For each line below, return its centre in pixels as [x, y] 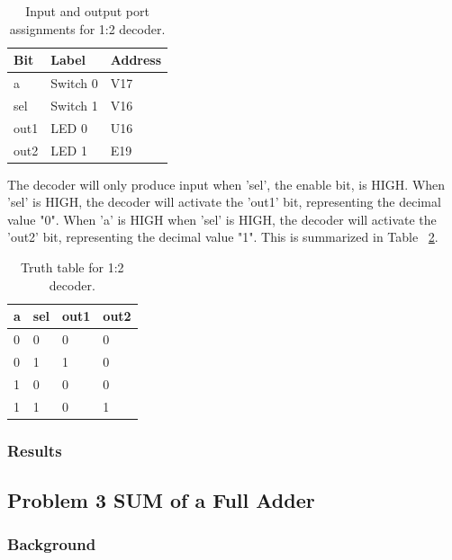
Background [52, 544]
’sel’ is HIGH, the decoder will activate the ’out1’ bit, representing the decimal [224, 202]
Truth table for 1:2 [72, 267]
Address [136, 60]
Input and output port [87, 11]
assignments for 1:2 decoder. [87, 28]
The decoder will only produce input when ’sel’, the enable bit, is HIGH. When [226, 184]
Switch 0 [74, 83]
